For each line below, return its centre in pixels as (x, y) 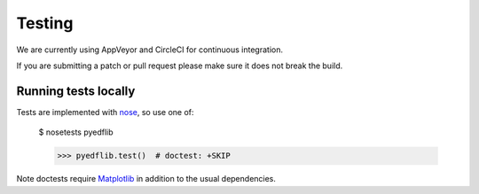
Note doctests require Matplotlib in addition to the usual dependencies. (146, 179)
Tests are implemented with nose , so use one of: (105, 112)
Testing (45, 23)
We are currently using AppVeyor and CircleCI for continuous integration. (150, 50)
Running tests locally (76, 91)
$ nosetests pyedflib (76, 132)
